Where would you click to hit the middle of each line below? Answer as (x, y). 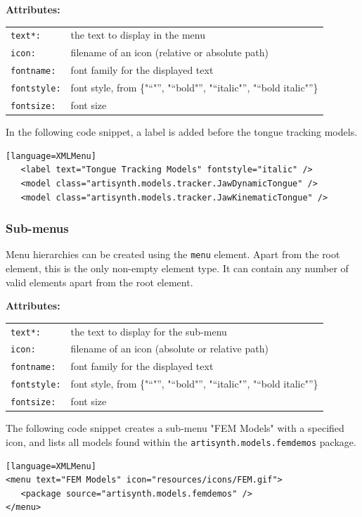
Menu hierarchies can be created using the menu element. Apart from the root (173, 254)
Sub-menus (37, 228)
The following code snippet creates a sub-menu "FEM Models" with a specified (175, 428)
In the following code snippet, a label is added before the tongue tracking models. (182, 132)
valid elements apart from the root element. (99, 282)
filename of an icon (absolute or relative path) (169, 349)
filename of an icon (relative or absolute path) (169, 52)
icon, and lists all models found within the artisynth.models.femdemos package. (181, 441)
